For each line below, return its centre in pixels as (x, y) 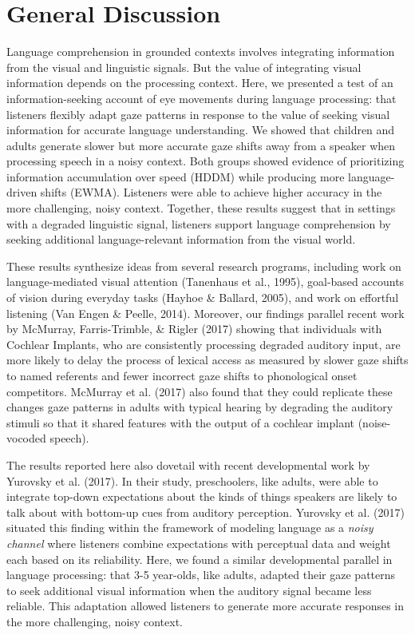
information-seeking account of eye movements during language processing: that (202, 98)
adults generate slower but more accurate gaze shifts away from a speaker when (201, 145)
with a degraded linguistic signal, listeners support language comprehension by (199, 223)
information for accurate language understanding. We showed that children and (201, 130)
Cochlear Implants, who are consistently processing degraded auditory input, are (204, 344)
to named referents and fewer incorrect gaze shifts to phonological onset (182, 375)
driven (22, 192)
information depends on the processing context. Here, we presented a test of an (200, 83)
